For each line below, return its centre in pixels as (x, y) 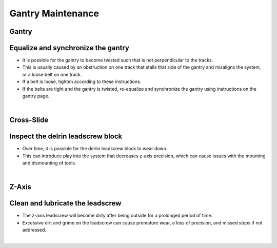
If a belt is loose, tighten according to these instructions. (82, 81)
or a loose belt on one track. (52, 74)
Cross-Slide (29, 120)
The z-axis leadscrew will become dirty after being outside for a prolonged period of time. (117, 216)
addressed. (34, 230)
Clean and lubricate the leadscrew (65, 203)
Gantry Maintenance (54, 13)
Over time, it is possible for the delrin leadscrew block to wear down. (95, 149)
